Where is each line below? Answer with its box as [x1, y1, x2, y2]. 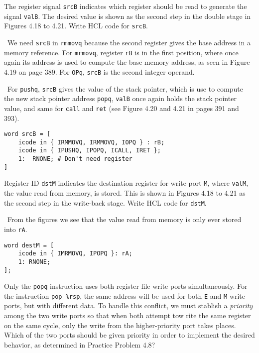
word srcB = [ [4, 130, 51, 138]
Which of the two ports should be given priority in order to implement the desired [4, 330, 255, 340]
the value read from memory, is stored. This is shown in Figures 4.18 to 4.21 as [4, 188, 246, 198]
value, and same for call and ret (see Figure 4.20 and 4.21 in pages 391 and [4, 103, 239, 113]
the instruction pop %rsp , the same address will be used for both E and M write [4, 290, 246, 301]
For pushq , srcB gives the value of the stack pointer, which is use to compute [7, 83, 243, 94]
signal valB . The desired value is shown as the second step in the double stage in [4, 10, 251, 21]
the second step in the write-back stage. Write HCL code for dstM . [4, 197, 207, 208]
